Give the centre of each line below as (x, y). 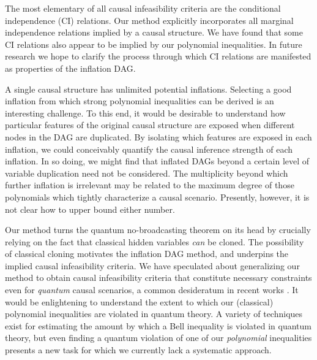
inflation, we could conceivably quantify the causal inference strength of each (149, 149)
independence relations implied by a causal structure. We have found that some (154, 32)
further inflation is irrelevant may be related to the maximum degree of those (150, 185)
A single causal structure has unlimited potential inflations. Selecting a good (148, 89)
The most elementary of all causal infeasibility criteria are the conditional (143, 8)
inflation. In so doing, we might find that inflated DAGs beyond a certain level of (157, 161)
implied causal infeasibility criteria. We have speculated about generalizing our (152, 265)
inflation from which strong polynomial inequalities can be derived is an (140, 101)
